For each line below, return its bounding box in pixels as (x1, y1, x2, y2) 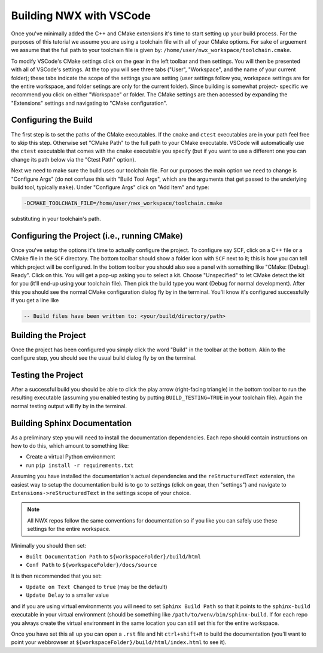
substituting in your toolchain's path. (11, 215, 101, 222)
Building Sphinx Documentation (11, 418, 132, 428)
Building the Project (11, 330, 86, 341)
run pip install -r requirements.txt (26, 461, 134, 469)
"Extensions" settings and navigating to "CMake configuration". (11, 99, 167, 107)
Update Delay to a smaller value (26, 591, 109, 599)
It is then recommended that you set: (11, 572, 102, 579)
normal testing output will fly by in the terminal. (11, 402, 127, 409)
